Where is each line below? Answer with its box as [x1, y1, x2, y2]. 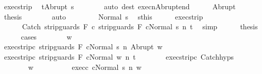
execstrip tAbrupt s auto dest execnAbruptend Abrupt [4, 1, 236, 11]
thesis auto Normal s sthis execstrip [4, 11, 203, 22]
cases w [21, 31, 72, 42]
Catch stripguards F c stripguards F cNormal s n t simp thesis [22, 21, 258, 32]
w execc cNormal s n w [28, 61, 142, 72]
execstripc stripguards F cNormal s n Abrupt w [4, 41, 163, 52]
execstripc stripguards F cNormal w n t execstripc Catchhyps [4, 51, 234, 62]
